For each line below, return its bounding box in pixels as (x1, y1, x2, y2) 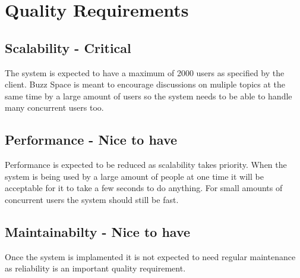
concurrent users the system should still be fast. (5, 193, 179, 205)
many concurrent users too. (5, 101, 104, 114)
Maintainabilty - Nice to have (5, 222, 191, 240)
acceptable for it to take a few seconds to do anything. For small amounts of (5, 182, 283, 194)
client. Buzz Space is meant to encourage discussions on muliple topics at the (5, 78, 285, 90)
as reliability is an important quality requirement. (5, 262, 186, 274)
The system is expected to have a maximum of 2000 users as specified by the (5, 66, 285, 79)
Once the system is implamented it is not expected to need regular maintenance (5, 250, 296, 263)
